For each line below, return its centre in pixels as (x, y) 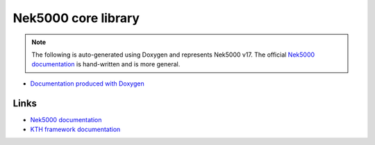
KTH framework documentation (75, 129)
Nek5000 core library (76, 18)
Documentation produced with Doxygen (87, 84)
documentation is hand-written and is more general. (106, 64)
